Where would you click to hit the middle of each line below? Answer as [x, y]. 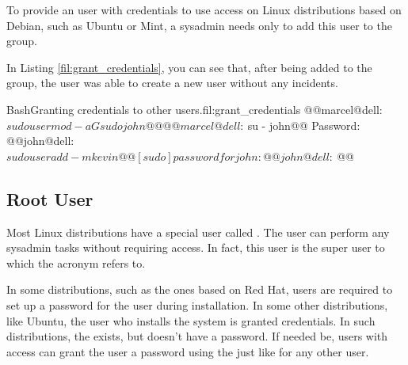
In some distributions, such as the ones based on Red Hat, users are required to [200, 289]
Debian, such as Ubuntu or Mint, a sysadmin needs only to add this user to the [199, 25]
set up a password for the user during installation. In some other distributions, [197, 304]
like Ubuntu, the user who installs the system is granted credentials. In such [191, 320]
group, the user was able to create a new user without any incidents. [172, 83]
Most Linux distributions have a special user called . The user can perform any [198, 232]
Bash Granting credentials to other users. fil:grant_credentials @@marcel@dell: [194, 109]
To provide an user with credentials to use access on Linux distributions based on [204, 10]
